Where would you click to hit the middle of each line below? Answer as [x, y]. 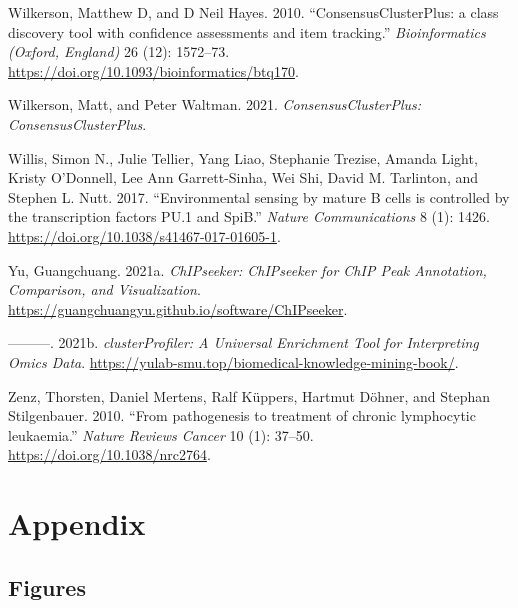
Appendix [77, 523]
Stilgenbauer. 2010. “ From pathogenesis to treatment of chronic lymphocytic [242, 415]
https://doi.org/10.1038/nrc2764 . [109, 454]
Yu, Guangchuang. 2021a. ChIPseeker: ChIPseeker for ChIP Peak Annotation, [247, 269]
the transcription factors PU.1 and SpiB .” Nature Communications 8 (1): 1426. [249, 216]
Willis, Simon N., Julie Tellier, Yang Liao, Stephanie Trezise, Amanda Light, [243, 157]
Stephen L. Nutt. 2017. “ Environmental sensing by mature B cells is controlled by [259, 196]
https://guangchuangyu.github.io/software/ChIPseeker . [178, 308]
